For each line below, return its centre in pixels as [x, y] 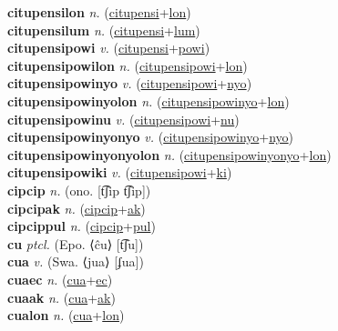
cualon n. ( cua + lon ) [66, 315]
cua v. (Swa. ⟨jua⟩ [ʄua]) [76, 261]
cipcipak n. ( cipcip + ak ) [77, 208]
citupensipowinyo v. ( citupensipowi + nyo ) [130, 83]
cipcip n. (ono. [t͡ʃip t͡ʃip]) [79, 190]
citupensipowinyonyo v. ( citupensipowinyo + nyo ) [151, 137]
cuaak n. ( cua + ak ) [61, 297]
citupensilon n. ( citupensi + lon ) [99, 12]
